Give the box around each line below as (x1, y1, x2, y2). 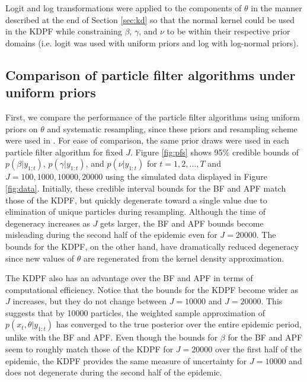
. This (261, 295, 283, 307)
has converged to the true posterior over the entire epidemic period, (56, 318, 302, 330)
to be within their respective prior (167, 25, 290, 37)
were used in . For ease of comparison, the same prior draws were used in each (5, 134, 289, 147)
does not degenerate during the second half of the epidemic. (5, 366, 222, 378)
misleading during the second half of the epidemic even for (5, 228, 218, 241)
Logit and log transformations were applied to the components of (5, 2, 242, 14)
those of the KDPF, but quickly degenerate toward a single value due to (5, 193, 267, 206)
